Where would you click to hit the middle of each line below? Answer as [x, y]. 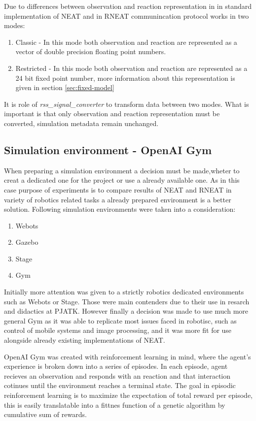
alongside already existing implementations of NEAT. [85, 340]
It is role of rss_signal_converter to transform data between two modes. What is [127, 104]
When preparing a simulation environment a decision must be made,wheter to [122, 170]
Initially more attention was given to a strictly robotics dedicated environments [124, 292]
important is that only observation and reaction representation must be [112, 113]
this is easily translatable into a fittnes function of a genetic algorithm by [115, 405]
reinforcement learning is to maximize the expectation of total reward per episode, [128, 395]
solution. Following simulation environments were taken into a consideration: [120, 209]
